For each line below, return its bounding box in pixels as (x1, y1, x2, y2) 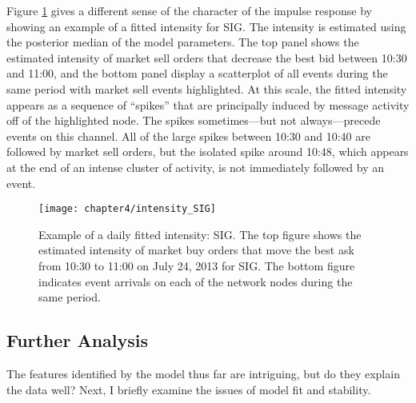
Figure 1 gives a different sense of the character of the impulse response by (6, 2, 372, 18)
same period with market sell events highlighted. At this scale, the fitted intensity (6, 80, 407, 97)
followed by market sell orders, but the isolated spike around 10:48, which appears (6, 143, 409, 160)
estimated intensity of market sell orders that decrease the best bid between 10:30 (6, 49, 407, 66)
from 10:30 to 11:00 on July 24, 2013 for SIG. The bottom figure (38, 257, 355, 273)
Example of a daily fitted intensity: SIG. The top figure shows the (38, 225, 362, 242)
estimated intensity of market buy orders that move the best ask (38, 241, 354, 258)
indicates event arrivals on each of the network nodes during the (38, 273, 353, 289)
